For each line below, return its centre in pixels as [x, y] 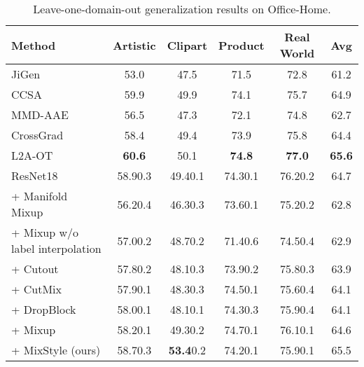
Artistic [134, 45]
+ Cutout [35, 269]
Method [34, 45]
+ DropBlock [44, 309]
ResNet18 [35, 175]
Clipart [187, 45]
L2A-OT [32, 155]
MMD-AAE [40, 115]
